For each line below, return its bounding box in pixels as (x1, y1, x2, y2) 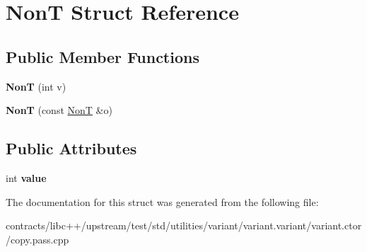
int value (6, 170, 47, 185)
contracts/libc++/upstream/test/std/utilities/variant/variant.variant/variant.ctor (6, 218, 362, 233)
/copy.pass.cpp (6, 231, 69, 246)
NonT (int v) (6, 79, 66, 93)
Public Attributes (6, 137, 137, 159)
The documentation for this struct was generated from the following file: (6, 194, 319, 209)
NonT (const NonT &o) (6, 103, 112, 118)
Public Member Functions (6, 45, 199, 67)
